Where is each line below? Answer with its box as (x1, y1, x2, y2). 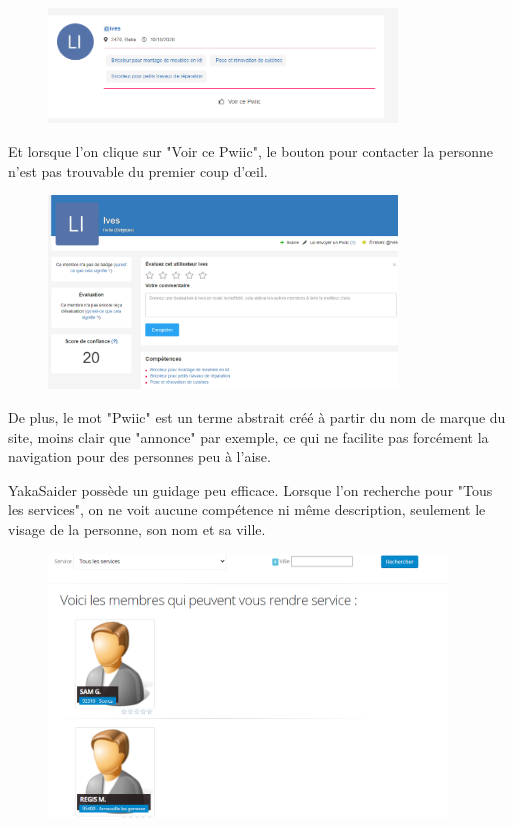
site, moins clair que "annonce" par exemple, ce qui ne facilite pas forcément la (8, 426, 489, 447)
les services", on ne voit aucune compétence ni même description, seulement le (8, 499, 486, 520)
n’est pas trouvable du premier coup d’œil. (8, 160, 268, 181)
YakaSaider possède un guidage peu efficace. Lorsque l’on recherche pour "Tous (8, 479, 493, 500)
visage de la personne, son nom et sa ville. (8, 518, 266, 539)
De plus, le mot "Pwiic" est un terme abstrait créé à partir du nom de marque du (8, 406, 506, 427)
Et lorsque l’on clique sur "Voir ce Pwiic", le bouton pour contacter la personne (8, 141, 494, 162)
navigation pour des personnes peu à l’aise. (8, 446, 271, 467)
